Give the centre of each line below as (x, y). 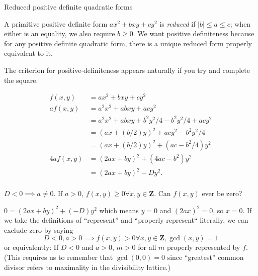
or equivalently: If (31, 247)
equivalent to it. (28, 53)
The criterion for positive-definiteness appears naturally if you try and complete (127, 70)
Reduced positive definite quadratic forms (68, 7)
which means (119, 210)
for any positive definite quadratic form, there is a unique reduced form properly (128, 43)
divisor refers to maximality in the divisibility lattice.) (87, 267)
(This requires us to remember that (59, 257)
